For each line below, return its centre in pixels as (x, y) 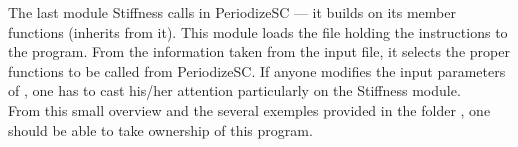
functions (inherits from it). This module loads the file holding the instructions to (258, 31)
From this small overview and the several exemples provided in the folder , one (249, 109)
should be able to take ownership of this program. (160, 129)
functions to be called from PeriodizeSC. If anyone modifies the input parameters (257, 70)
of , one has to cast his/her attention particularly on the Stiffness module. (234, 90)
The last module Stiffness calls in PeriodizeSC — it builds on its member (232, 12)
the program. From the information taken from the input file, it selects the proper (259, 51)
